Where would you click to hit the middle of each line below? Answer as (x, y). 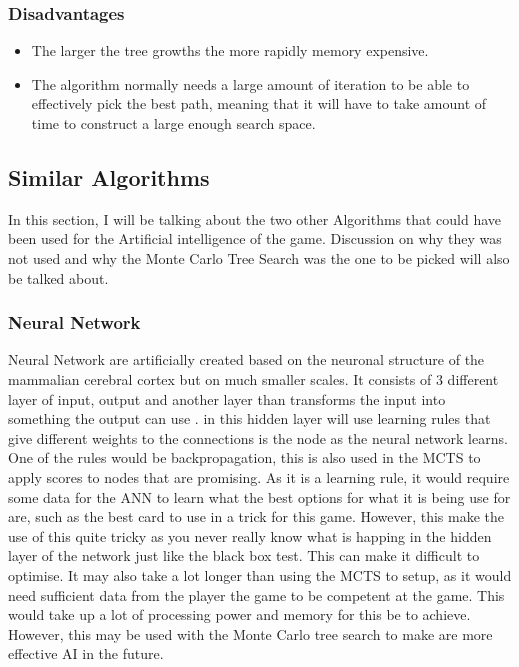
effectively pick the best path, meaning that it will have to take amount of (259, 103)
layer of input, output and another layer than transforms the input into (227, 398)
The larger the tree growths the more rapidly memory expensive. (230, 50)
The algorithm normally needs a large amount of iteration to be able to (250, 83)
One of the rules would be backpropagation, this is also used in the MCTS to (244, 457)
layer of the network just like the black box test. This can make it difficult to (244, 555)
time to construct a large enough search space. (173, 123)
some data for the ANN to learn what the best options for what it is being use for (259, 496)
